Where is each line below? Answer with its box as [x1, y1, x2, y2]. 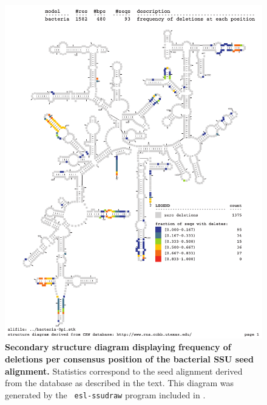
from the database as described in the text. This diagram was [5, 376, 234, 389]
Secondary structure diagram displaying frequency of [5, 341, 231, 353]
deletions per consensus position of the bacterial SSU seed [5, 353, 254, 365]
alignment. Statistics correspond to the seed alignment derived [5, 364, 243, 377]
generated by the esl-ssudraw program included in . [5, 388, 206, 401]
